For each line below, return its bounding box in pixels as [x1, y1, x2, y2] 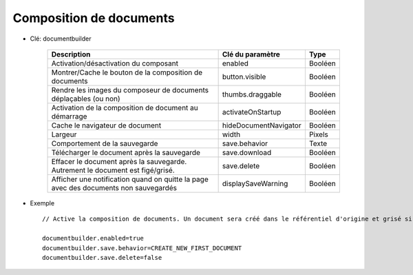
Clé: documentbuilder [30, 34, 92, 43]
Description [51, 49, 91, 59]
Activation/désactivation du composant [51, 59, 179, 68]
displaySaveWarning [222, 179, 288, 188]
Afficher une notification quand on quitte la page [51, 174, 209, 184]
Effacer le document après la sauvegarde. [51, 156, 187, 166]
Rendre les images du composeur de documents [51, 85, 209, 94]
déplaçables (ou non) [51, 94, 120, 103]
